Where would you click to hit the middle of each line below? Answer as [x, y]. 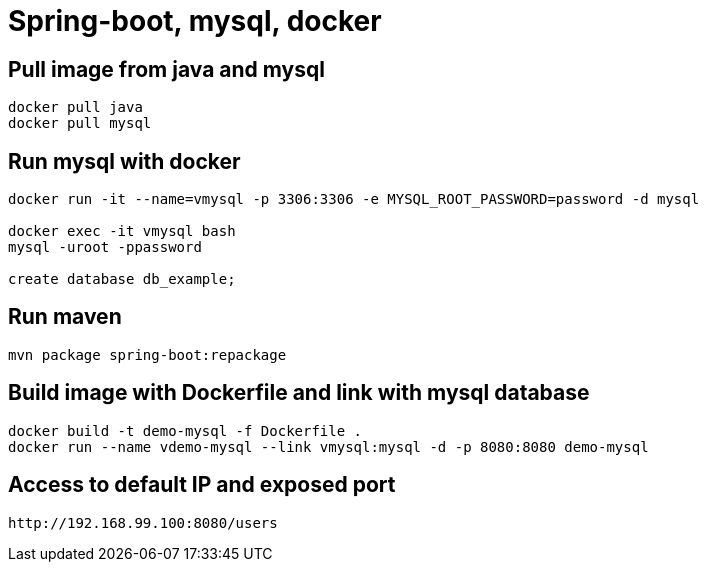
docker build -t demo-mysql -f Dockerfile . [185, 430]
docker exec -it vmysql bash [122, 231]
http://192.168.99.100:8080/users [143, 522]
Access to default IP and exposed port [202, 485]
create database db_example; [122, 279]
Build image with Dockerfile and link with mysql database [299, 393]
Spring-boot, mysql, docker [195, 21]
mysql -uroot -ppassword [105, 247]
